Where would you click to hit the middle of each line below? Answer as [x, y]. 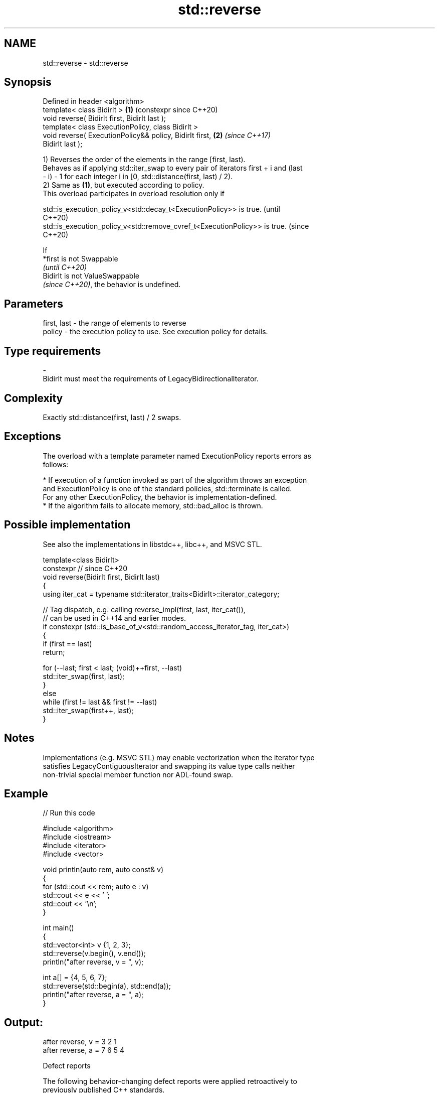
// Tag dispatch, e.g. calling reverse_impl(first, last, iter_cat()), [144, 609]
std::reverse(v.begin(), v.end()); [94, 953]
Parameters [34, 304]
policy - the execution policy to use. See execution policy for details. [155, 332]
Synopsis [28, 82]
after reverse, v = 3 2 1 [80, 1042]
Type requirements [53, 351]
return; [54, 652]
